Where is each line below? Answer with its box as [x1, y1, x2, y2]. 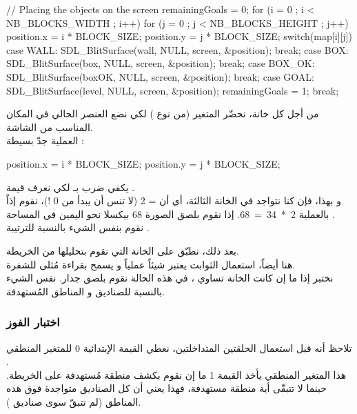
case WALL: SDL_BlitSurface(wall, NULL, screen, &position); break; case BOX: [6, 42, 349, 57]
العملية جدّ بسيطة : [6, 133, 84, 148]
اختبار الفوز [6, 313, 60, 331]
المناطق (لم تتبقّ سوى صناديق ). [6, 394, 141, 408]
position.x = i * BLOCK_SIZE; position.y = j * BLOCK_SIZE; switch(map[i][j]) [6, 29, 352, 43]
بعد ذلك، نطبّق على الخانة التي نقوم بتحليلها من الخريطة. [6, 243, 239, 257]
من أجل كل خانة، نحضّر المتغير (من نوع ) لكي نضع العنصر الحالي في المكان [6, 106, 319, 121]
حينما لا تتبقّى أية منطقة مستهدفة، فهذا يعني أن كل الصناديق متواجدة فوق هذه [6, 381, 327, 395]
